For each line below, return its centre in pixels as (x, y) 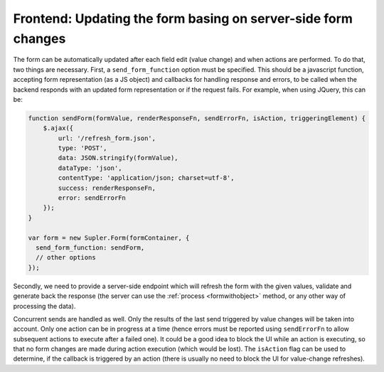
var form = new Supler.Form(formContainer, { (109, 238)
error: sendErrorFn (92, 198)
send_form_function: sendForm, (90, 248)
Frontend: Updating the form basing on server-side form (183, 18)
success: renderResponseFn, (107, 188)
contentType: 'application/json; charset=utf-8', (146, 178)
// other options (66, 257)
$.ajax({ (58, 128)
